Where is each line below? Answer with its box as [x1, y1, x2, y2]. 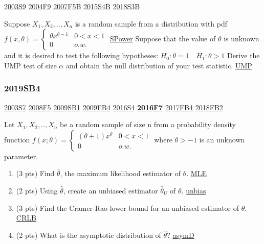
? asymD [167, 229, 194, 240]
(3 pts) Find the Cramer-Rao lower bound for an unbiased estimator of [16, 202, 239, 213]
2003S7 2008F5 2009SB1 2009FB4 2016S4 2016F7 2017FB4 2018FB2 [4, 102, 223, 112]
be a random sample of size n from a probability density [60, 119, 236, 130]
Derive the [227, 50, 260, 61]
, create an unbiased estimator [63, 185, 158, 196]
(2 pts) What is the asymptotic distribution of [16, 229, 161, 240]
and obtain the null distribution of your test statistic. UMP [65, 60, 252, 70]
